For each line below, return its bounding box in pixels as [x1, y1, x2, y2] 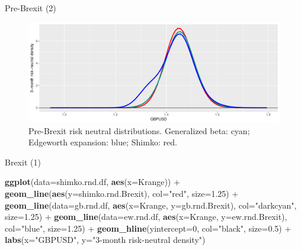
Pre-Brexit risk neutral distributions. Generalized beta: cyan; [28, 124, 250, 137]
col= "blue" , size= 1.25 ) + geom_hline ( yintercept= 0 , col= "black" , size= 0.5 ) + [5, 222, 292, 234]
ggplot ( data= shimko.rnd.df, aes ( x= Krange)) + [5, 176, 180, 188]
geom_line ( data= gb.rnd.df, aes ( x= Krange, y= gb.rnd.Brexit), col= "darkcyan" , [5, 199, 297, 211]
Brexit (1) [5, 155, 41, 168]
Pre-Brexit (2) [5, 2, 56, 14]
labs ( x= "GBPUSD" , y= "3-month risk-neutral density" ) [5, 233, 206, 246]
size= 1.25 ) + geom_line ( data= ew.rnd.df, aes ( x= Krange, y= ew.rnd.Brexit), [5, 210, 287, 223]
